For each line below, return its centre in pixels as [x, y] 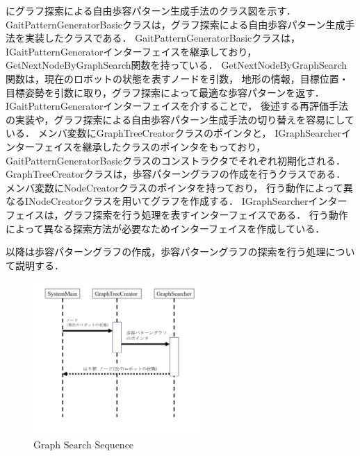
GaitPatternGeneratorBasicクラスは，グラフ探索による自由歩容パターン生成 [175, 24]
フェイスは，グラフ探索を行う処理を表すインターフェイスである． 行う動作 [177, 214]
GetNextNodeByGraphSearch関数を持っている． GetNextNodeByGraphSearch [177, 65]
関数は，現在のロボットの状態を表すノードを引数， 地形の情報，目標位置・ [177, 78]
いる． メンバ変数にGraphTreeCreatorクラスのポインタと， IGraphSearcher [174, 133]
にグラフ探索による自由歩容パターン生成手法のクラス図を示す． [151, 10]
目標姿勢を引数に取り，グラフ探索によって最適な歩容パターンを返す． [165, 92]
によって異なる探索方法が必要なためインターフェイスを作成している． [165, 228]
